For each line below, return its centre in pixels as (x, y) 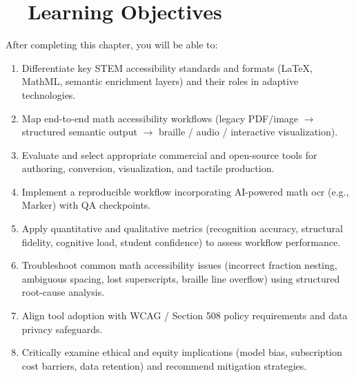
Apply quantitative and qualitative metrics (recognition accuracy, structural (182, 228)
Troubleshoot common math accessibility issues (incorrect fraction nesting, (179, 265)
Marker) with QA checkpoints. (86, 205)
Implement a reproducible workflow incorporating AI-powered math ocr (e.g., (185, 191)
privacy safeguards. (62, 329)
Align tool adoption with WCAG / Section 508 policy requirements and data (185, 315)
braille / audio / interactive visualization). (248, 132)
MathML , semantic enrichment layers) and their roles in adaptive (160, 81)
